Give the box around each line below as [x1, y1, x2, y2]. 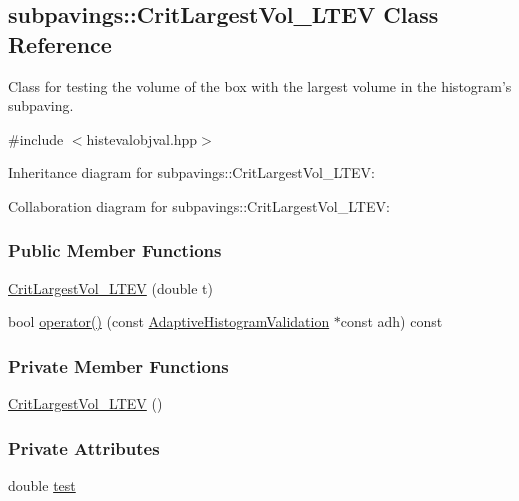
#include [8, 128, 64, 149]
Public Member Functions [8, 238, 222, 263]
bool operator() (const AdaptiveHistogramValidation [8, 311, 330, 332]
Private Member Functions [8, 353, 229, 378]
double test [8, 475, 76, 495]
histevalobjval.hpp [86, 128, 198, 149]
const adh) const [340, 311, 443, 332]
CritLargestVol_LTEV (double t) [8, 277, 213, 298]
